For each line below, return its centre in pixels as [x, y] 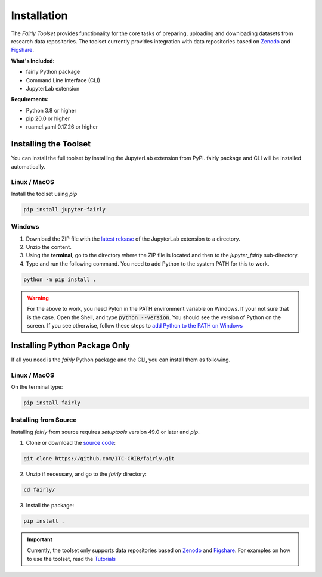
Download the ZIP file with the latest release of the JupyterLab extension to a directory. [133, 239]
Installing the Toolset [51, 144]
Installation [39, 15]
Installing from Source [44, 420]
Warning [38, 298]
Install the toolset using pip [44, 194]
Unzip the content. [49, 247]
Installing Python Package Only [71, 345]
